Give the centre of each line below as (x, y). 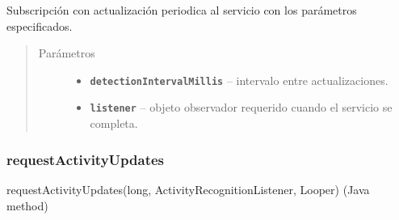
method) (27, 205)
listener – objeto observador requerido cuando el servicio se (241, 107)
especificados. (40, 25)
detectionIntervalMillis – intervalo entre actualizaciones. (239, 80)
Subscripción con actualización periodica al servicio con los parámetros (182, 10)
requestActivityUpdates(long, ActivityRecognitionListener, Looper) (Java (188, 189)
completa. (114, 123)
